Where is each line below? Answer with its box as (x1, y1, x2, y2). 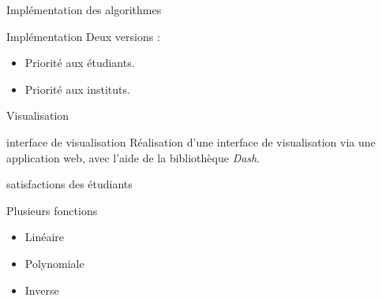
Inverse (24, 281, 59, 298)
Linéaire (24, 229, 65, 245)
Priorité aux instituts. (24, 80, 130, 97)
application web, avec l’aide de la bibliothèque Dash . (6, 149, 260, 165)
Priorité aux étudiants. (24, 54, 135, 71)
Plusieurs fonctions (6, 202, 98, 218)
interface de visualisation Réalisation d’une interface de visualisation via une (6, 133, 376, 150)
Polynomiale (24, 255, 84, 271)
